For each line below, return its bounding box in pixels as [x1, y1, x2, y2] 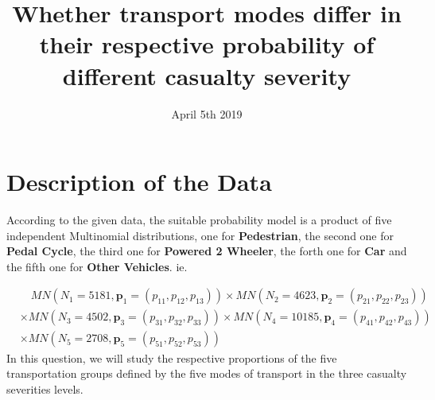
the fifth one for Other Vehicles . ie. [6, 258, 188, 274]
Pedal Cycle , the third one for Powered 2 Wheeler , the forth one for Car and [6, 243, 407, 259]
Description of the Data [6, 165, 272, 198]
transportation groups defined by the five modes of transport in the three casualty [6, 365, 407, 382]
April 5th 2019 [171, 105, 243, 122]
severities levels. [6, 380, 84, 397]
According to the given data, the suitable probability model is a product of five [6, 212, 392, 228]
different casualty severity [62, 59, 351, 91]
